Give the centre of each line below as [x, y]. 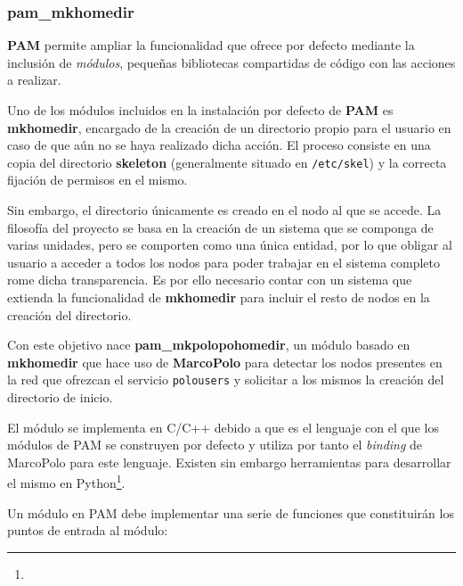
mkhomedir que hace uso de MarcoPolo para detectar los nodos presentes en [225, 362]
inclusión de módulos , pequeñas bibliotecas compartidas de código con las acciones [231, 62]
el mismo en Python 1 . [66, 482]
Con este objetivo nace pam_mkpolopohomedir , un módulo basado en [209, 345]
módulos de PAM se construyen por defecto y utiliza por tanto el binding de [215, 445]
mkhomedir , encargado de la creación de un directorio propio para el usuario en [229, 127]
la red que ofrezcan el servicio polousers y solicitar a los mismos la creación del [226, 380]
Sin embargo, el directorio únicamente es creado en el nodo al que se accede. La [224, 210]
